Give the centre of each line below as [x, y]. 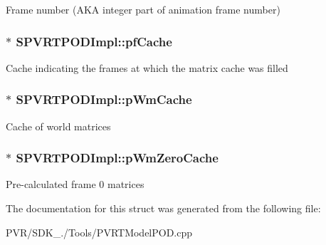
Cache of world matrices [58, 126]
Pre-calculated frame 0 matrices [75, 184]
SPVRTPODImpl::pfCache [94, 41]
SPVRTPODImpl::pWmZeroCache [117, 158]
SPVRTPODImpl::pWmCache [104, 99]
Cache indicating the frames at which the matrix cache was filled [147, 67]
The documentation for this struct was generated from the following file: [163, 208]
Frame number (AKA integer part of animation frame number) [143, 9]
